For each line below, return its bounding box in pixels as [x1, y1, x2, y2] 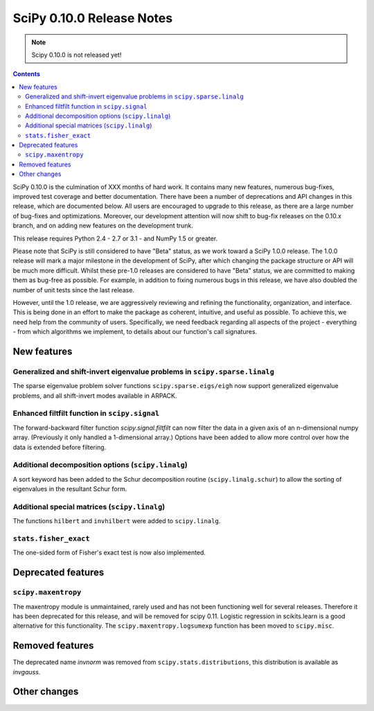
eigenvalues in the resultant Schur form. [12, 485, 127, 493]
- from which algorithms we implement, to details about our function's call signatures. [12, 328, 258, 336]
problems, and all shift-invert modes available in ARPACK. [12, 392, 177, 400]
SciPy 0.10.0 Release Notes [12, 10, 173, 26]
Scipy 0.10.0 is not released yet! [31, 51, 122, 59]
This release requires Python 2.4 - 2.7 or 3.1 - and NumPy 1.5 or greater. [12, 234, 218, 243]
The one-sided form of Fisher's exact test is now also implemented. [12, 548, 206, 557]
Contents [12, 70, 41, 78]
